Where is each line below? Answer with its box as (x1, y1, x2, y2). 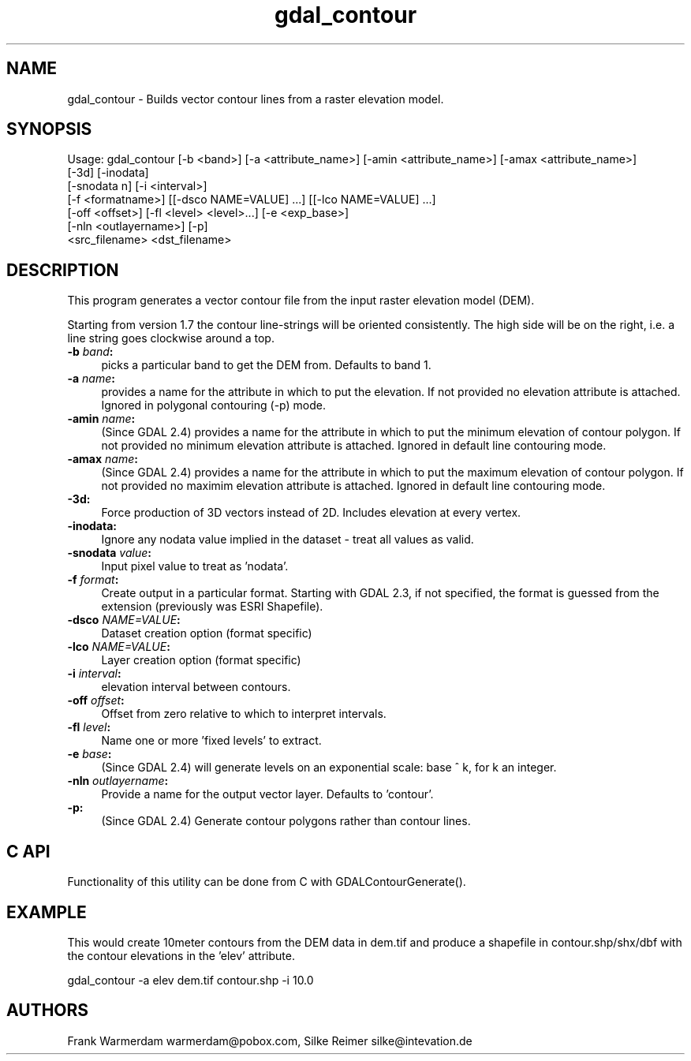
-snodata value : (67, 546, 151, 560)
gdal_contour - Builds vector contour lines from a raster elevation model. (67, 92, 444, 106)
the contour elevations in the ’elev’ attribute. (67, 948, 295, 962)
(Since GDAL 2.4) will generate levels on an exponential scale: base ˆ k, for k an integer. (101, 760, 557, 775)
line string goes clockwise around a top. (67, 331, 275, 346)
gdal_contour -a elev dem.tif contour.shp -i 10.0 (67, 973, 314, 987)
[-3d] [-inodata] (67, 166, 149, 180)
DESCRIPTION (6, 260, 119, 280)
